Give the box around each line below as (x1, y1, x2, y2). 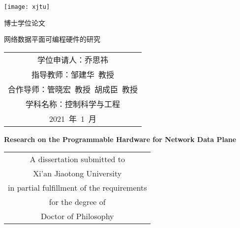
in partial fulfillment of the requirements (8, 182, 147, 194)
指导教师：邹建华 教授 (31, 68, 115, 80)
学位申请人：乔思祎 (37, 54, 109, 65)
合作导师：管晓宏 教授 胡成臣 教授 (8, 83, 138, 95)
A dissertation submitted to (30, 153, 125, 165)
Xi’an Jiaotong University (33, 168, 122, 179)
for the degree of (49, 196, 106, 208)
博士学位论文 (4, 17, 45, 28)
